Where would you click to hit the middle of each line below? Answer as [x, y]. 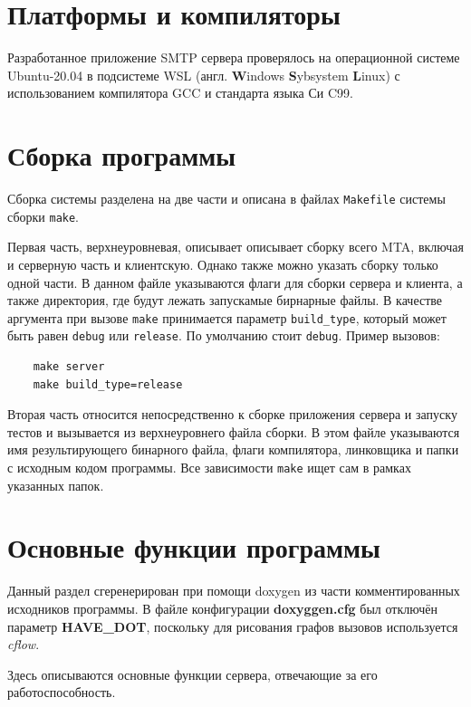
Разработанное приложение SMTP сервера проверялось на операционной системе [234, 57]
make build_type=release [108, 384]
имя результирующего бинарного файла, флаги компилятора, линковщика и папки [233, 449]
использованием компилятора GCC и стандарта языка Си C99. [180, 93]
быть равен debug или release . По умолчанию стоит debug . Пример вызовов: [224, 335]
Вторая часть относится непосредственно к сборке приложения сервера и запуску [232, 414]
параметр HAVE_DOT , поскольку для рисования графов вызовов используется [233, 626]
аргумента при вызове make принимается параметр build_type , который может [227, 317]
